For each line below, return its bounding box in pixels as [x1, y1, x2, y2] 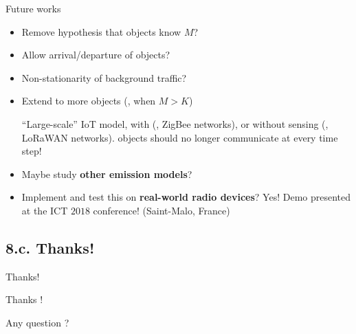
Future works [5, 1, 61, 15]
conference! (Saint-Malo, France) [93, 203, 230, 217]
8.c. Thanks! [5, 236, 95, 258]
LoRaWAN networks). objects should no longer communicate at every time [21, 130, 338, 144]
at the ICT [21, 203, 68, 217]
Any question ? [5, 315, 69, 329]
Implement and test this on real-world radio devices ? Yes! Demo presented [21, 190, 351, 204]
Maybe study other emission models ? [21, 166, 192, 181]
